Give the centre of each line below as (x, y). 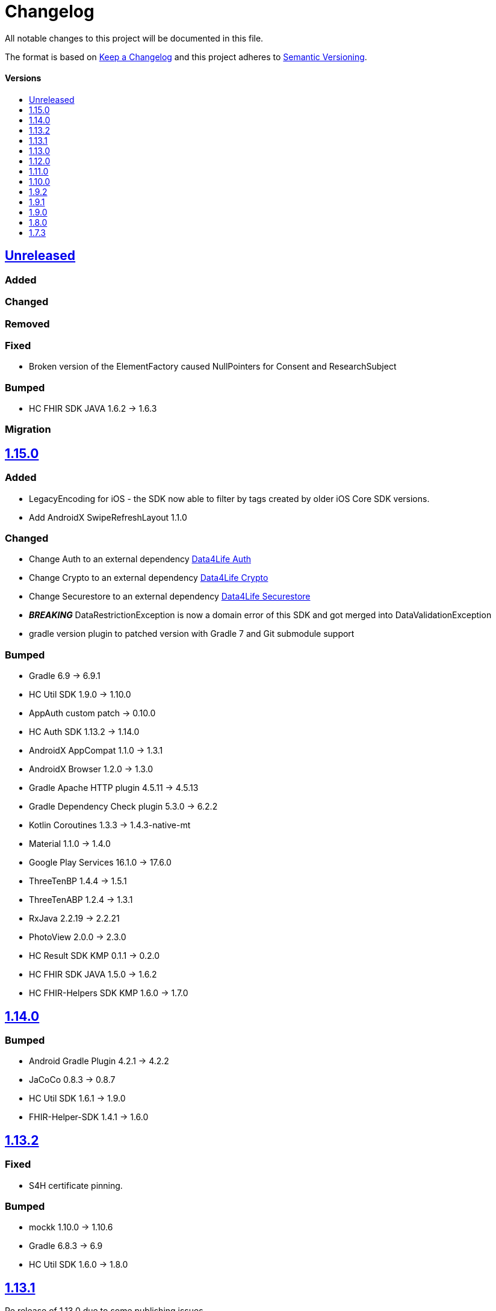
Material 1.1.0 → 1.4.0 (70, 844)
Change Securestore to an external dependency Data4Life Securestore (170, 597)
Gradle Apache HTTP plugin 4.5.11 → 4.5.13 (114, 788)
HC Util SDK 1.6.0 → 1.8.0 (79, 1265)
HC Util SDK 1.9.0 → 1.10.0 (80, 695)
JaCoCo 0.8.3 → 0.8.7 (72, 1080)
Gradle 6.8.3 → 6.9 (66, 1246)
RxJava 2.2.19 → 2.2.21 (74, 919)
